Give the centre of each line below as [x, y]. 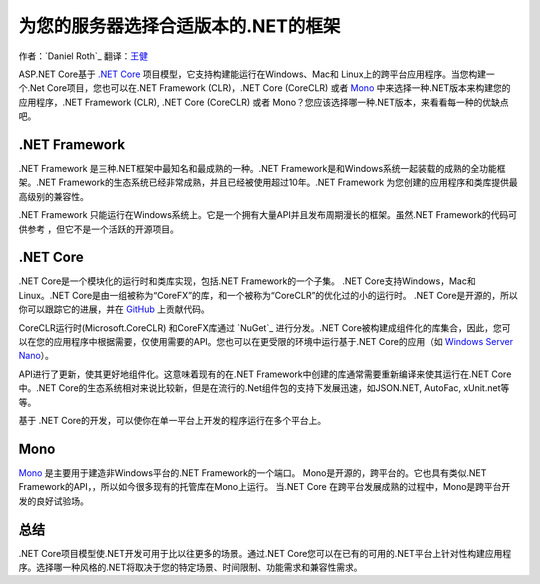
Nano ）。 [36, 356]
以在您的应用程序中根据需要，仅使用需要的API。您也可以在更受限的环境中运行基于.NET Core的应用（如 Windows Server [266, 342]
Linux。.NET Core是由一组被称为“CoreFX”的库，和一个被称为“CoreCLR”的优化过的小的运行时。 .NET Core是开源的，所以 [268, 295]
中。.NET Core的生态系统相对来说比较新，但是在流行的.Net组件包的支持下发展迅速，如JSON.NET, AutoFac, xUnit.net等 [264, 388]
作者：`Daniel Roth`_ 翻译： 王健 [83, 56]
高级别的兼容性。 [53, 196]
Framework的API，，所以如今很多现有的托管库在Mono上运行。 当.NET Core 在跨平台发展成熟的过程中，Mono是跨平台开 [264, 487]
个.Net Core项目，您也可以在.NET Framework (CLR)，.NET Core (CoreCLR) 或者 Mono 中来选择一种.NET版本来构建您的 [264, 88]
